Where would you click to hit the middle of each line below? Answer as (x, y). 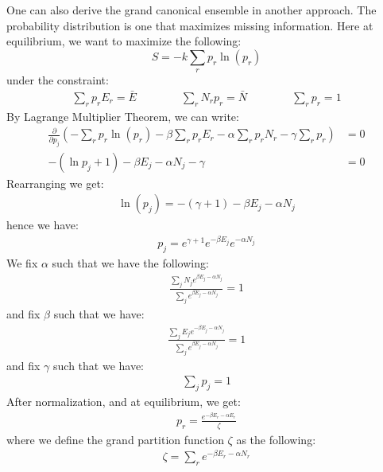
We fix (22, 262)
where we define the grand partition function (115, 439)
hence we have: (43, 225)
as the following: (276, 439)
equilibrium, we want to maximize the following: (124, 41)
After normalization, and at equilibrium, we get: (124, 402)
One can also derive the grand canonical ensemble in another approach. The (191, 10)
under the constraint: (58, 80)
